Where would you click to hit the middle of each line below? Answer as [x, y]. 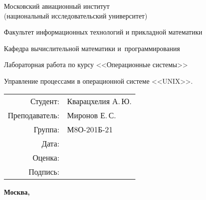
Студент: [45, 101]
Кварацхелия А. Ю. [99, 101]
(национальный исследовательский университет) [76, 15]
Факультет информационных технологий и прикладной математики [103, 32]
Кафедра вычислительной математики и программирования [92, 48]
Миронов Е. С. [92, 115]
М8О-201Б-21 [90, 129]
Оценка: [46, 157]
